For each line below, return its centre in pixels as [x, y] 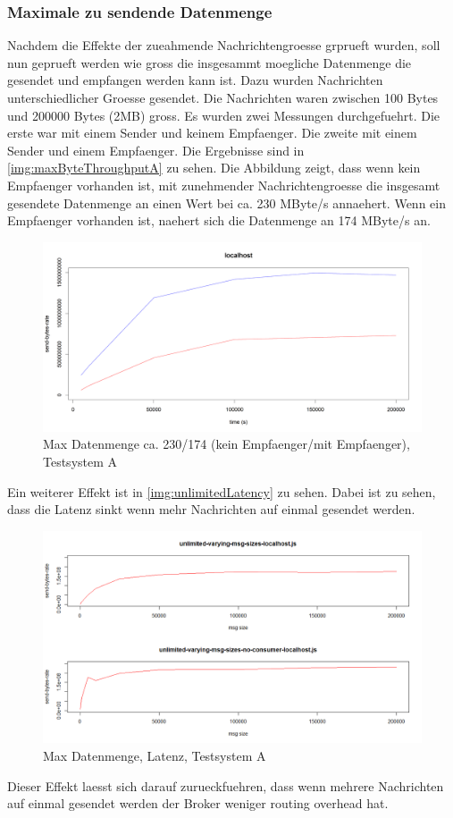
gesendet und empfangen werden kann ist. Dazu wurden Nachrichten [195, 80]
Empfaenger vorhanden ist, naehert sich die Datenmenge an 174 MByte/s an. [219, 220]
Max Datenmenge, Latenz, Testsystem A [155, 755]
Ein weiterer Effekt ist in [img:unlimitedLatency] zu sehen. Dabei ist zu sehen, [222, 491]
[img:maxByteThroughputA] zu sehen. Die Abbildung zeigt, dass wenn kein [214, 168]
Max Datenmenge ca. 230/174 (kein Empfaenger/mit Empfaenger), [226, 444]
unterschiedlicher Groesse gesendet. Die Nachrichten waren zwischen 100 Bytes [223, 97]
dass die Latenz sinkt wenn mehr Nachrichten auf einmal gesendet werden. [211, 509]
